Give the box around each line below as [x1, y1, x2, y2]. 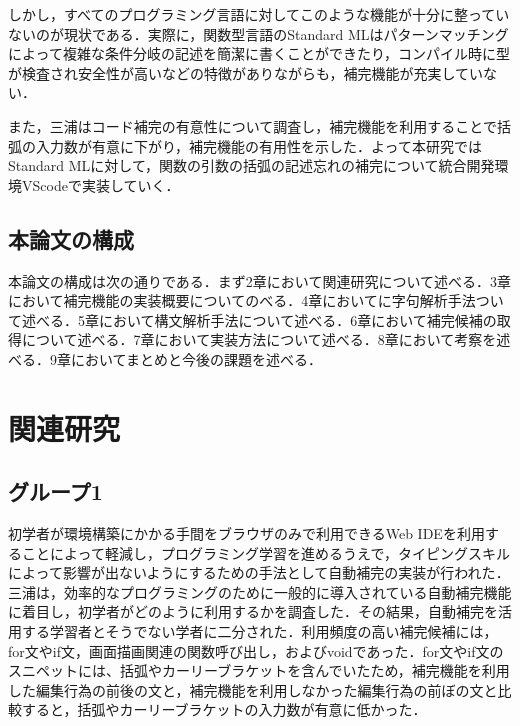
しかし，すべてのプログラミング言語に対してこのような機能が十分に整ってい [8, 4, 510, 24]
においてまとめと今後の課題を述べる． [70, 348, 322, 369]
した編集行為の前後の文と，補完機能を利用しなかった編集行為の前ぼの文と [8, 679, 498, 700]
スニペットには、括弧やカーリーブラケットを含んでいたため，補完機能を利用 [8, 660, 510, 681]
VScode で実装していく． [21, 174, 180, 195]
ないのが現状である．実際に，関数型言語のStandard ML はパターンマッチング [8, 23, 509, 44]
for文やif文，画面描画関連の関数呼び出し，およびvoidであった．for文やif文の [8, 640, 504, 661]
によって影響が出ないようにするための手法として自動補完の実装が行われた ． [8, 562, 510, 583]
